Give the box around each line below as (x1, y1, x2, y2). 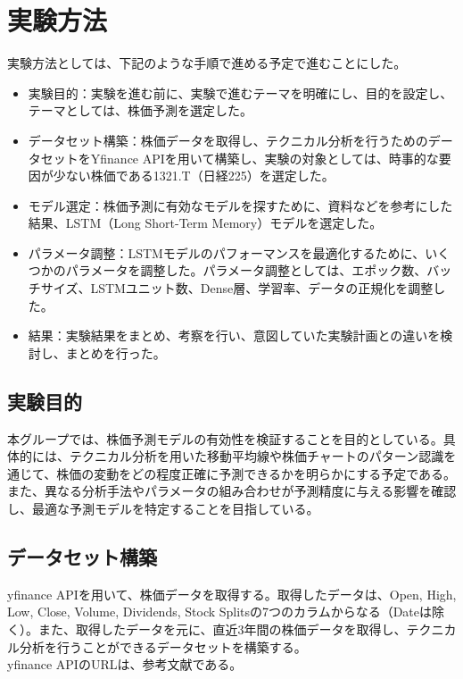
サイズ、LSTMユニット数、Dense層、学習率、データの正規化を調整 (40, 279, 434, 298)
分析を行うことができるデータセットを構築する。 (19, 637, 307, 656)
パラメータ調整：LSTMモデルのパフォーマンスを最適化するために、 (28, 243, 426, 262)
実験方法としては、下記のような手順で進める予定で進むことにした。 (7, 54, 407, 72)
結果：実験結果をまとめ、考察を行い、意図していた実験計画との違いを (28, 326, 441, 345)
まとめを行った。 (65, 343, 166, 362)
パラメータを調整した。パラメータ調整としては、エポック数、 (65, 261, 427, 280)
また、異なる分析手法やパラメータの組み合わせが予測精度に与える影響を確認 (7, 482, 457, 500)
